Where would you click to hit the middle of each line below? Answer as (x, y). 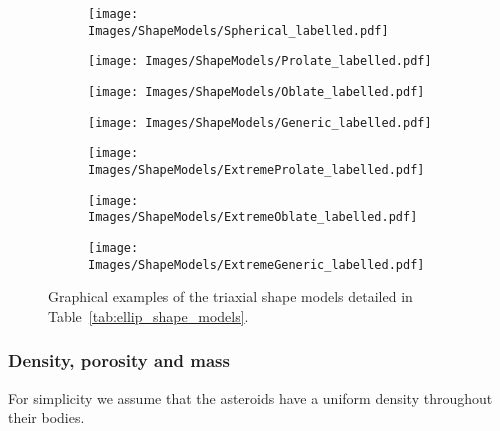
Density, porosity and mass (119, 360)
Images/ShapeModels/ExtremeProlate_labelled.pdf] (256, 169)
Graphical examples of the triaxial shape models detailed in (230, 296)
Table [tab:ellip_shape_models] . (148, 315)
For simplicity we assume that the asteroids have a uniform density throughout (250, 397)
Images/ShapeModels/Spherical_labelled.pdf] (238, 30)
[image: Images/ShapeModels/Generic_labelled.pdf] (260, 122)
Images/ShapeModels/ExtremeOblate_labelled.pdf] (253, 217)
